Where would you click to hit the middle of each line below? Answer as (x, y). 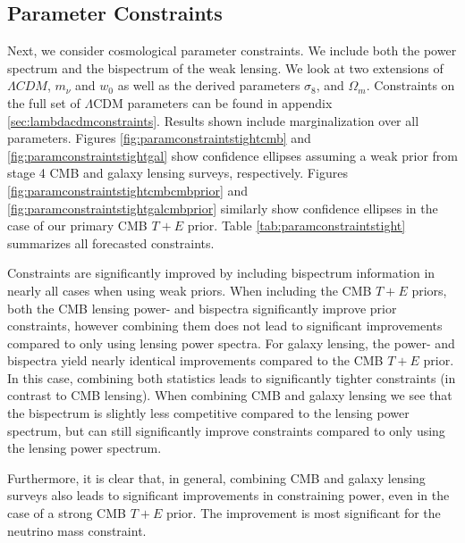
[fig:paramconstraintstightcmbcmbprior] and (128, 190)
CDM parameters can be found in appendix (213, 102)
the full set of (44, 102)
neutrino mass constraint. (77, 530)
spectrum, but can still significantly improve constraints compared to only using (226, 430)
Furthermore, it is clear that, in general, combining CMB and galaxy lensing (216, 477)
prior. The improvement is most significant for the (303, 513)
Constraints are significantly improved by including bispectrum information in (221, 273)
